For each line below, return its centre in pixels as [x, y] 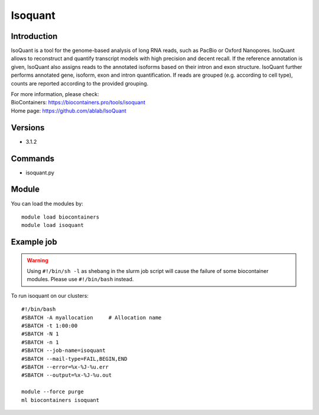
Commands [33, 158]
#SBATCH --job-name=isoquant [64, 350]
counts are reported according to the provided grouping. [80, 83]
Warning [38, 260]
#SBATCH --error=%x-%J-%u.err [65, 367]
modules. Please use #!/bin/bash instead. [80, 279]
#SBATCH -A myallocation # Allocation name [92, 317]
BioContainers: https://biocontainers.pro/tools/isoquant [78, 103]
